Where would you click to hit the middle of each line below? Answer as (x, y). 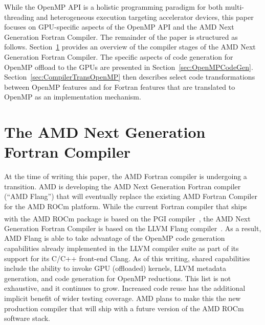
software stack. (27, 318)
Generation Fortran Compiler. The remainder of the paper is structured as (121, 36)
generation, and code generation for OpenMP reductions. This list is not (118, 278)
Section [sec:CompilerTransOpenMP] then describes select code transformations (130, 77)
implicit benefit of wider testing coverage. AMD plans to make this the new (123, 298)
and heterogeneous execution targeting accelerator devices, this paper (145, 17)
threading (19, 17)
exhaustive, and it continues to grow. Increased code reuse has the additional (125, 288)
